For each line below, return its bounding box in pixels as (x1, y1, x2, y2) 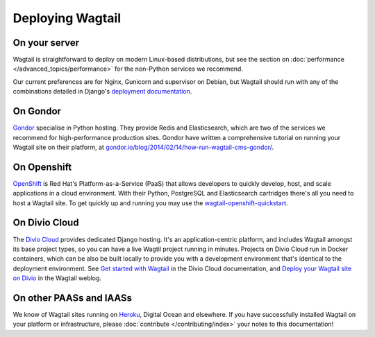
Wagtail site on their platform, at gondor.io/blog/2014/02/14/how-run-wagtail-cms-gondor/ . (12, 143, 274, 151)
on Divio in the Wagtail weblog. (12, 274, 102, 282)
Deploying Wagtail (12, 10, 122, 26)
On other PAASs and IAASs (12, 292, 132, 304)
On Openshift (12, 161, 72, 173)
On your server (12, 37, 80, 49)
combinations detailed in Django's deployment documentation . (12, 87, 192, 96)
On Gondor (12, 105, 62, 117)
